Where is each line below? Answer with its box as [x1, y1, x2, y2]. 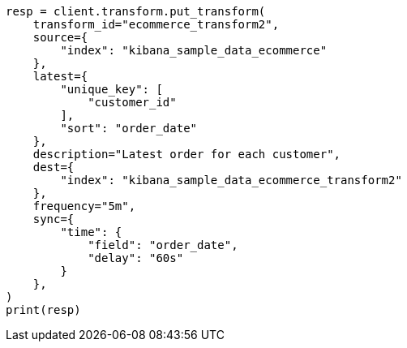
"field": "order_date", [88, 238, 238, 251]
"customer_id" [88, 96, 177, 109]
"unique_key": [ [60, 83, 163, 96]
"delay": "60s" [88, 251, 184, 264]
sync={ [32, 213, 75, 226]
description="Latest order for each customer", [32, 148, 341, 161]
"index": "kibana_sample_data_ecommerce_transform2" [60, 174, 402, 187]
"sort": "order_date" [60, 122, 198, 135]
